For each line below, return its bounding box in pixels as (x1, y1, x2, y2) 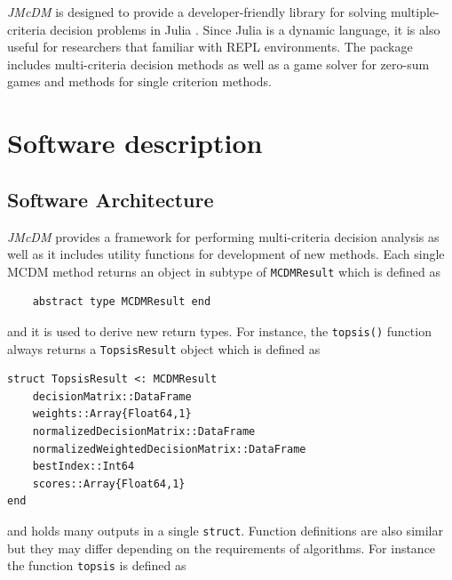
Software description (7, 125, 263, 161)
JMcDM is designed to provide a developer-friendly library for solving (7, 3, 387, 20)
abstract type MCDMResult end (32, 295, 211, 309)
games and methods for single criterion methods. (7, 72, 272, 91)
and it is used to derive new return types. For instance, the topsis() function (7, 321, 432, 340)
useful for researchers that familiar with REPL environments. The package (7, 37, 413, 56)
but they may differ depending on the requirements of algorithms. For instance (7, 538, 436, 557)
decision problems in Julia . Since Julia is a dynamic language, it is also (50, 20, 440, 38)
